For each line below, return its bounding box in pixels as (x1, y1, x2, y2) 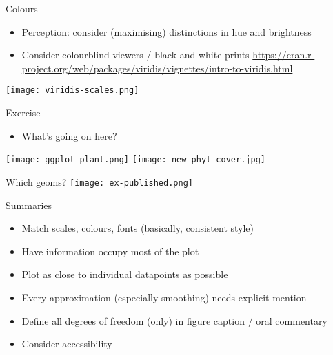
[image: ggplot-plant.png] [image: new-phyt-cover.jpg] (6, 155, 265, 165)
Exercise (6, 105, 41, 120)
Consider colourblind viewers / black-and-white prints (21, 47, 250, 62)
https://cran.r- (252, 47, 315, 62)
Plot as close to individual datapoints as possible (21, 267, 228, 281)
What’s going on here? (21, 128, 117, 142)
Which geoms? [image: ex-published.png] (6, 174, 193, 189)
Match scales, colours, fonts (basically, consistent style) (21, 221, 254, 235)
